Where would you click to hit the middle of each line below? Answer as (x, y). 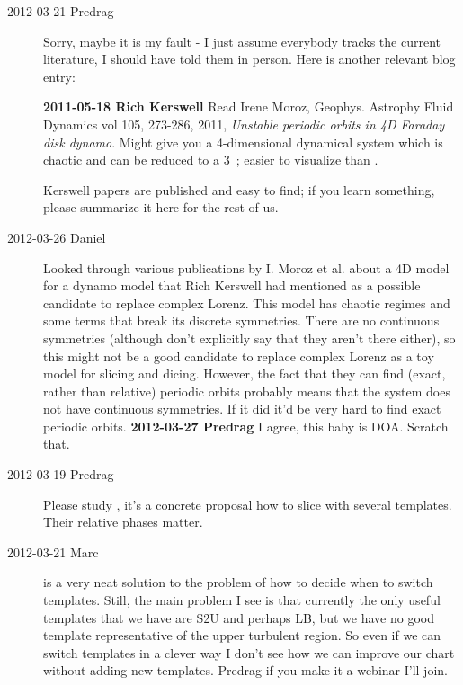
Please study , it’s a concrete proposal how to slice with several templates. (248, 504)
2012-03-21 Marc (53, 552)
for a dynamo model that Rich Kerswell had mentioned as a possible (232, 285)
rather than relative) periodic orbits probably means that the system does (247, 391)
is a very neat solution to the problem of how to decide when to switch (238, 582)
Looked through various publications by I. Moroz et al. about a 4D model (246, 267)
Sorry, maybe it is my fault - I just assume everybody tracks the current (242, 41)
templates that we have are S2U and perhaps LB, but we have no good (239, 617)
